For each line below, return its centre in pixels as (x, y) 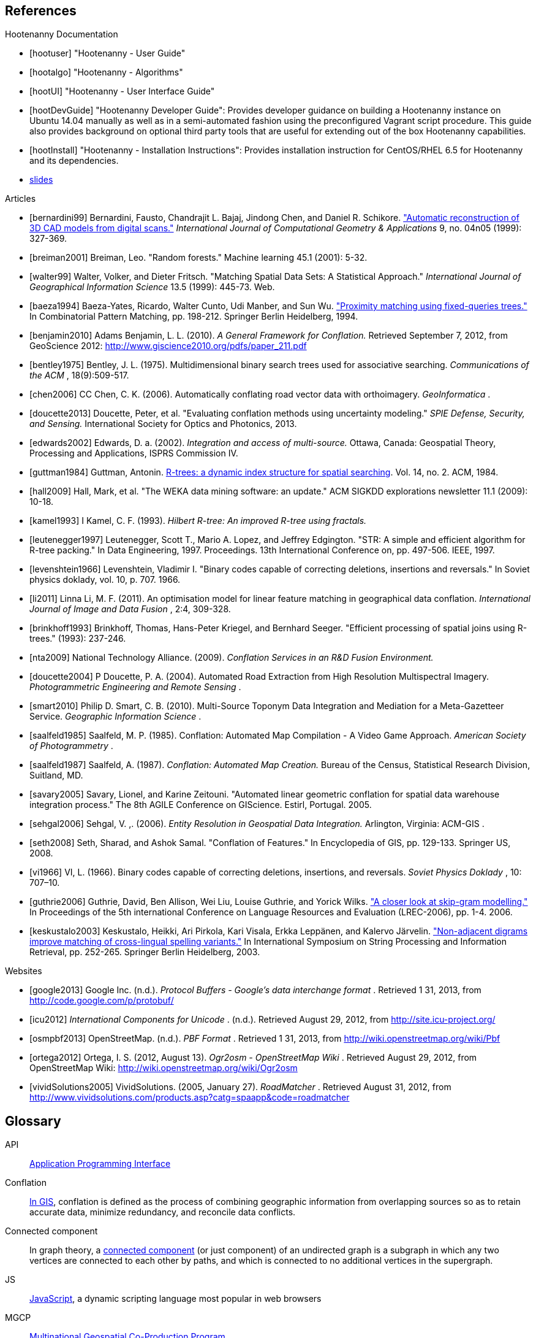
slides (41, 180)
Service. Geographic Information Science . (115, 717)
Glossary (33, 1121)
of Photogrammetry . (71, 746)
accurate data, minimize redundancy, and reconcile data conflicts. (163, 1212)
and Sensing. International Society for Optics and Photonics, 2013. (163, 424)
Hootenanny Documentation (62, 34)
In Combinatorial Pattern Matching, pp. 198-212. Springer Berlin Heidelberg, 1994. (194, 317)
